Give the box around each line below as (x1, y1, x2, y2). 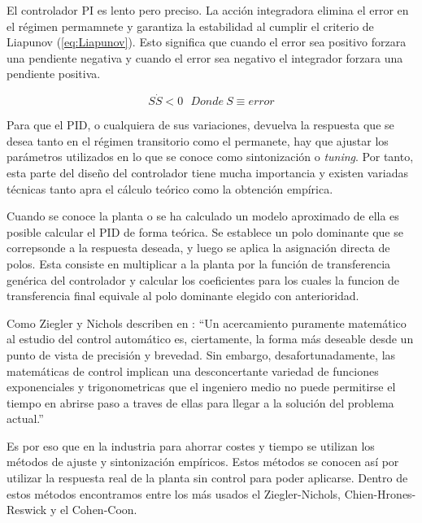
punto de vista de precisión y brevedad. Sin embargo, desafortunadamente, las (7, 346, 396, 363)
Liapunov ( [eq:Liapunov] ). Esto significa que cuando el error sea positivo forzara (7, 33, 407, 50)
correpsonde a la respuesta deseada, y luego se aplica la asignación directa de (7, 239, 390, 256)
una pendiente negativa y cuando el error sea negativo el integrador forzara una (7, 49, 403, 66)
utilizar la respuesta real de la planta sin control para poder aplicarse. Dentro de (7, 469, 408, 486)
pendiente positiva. (7, 65, 101, 82)
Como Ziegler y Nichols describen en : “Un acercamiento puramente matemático (7, 314, 407, 331)
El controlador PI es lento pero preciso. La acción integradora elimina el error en (7, 2, 409, 18)
